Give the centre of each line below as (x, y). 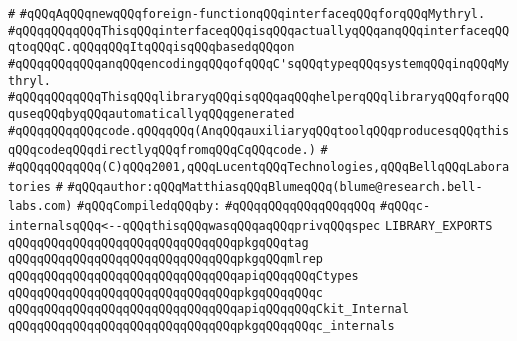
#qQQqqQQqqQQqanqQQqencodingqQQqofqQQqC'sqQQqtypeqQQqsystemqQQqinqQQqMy (259, 63)
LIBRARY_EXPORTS (438, 225)
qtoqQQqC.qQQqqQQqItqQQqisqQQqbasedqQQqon (151, 47)
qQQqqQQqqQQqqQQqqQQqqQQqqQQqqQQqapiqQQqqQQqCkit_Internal (208, 309)
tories (29, 186)
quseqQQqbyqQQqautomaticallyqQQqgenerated (151, 113)
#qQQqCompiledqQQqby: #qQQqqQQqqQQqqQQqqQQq (226, 206)
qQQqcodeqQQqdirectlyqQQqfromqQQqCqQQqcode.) (162, 150)
